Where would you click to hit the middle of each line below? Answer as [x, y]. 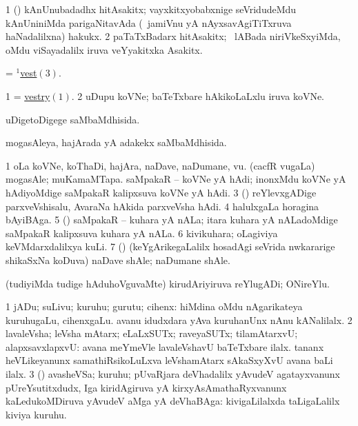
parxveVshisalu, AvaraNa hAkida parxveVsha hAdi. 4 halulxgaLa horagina [162, 206]
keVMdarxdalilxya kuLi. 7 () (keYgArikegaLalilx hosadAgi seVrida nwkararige [170, 246]
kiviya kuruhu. [36, 414]
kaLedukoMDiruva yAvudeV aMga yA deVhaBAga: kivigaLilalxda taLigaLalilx [173, 401]
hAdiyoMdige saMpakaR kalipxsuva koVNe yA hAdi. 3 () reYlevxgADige [161, 192]
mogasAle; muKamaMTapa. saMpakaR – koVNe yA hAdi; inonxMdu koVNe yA [176, 179]
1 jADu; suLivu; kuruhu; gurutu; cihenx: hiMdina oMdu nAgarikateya [154, 306]
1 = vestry [28, 95]
